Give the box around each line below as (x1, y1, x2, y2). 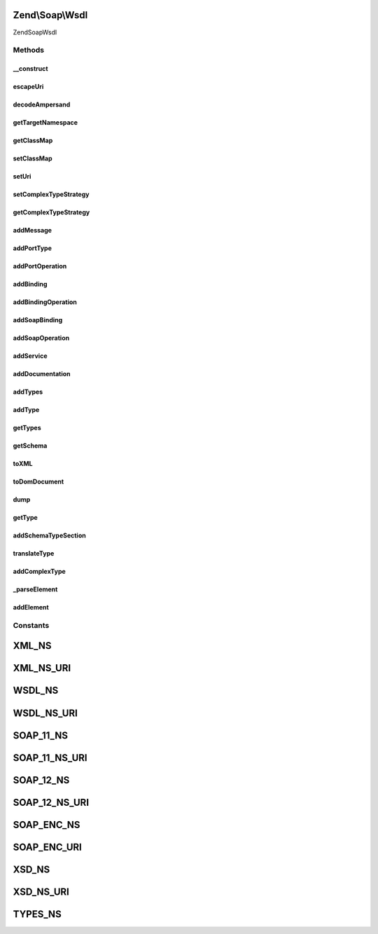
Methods (13, 46, 45, 55)
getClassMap (13, 137, 53, 145)
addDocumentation (13, 370, 71, 378)
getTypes (13, 424, 41, 432)
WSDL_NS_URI (13, 707, 78, 719)
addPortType (13, 244, 52, 252)
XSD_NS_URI (13, 886, 70, 898)
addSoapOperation (13, 334, 70, 343)
